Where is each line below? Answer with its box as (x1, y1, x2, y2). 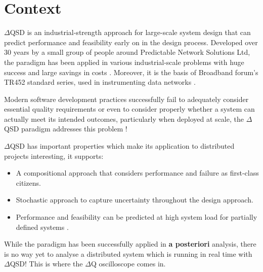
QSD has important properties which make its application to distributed (10, 141, 235, 151)
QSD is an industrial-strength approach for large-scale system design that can (10, 27, 251, 38)
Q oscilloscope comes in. (91, 258, 166, 269)
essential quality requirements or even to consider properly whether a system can (4, 104, 255, 114)
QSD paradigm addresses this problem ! (4, 123, 127, 134)
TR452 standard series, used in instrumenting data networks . (4, 77, 196, 87)
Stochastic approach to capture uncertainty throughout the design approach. (16, 194, 253, 205)
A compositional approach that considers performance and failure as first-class (16, 167, 259, 178)
